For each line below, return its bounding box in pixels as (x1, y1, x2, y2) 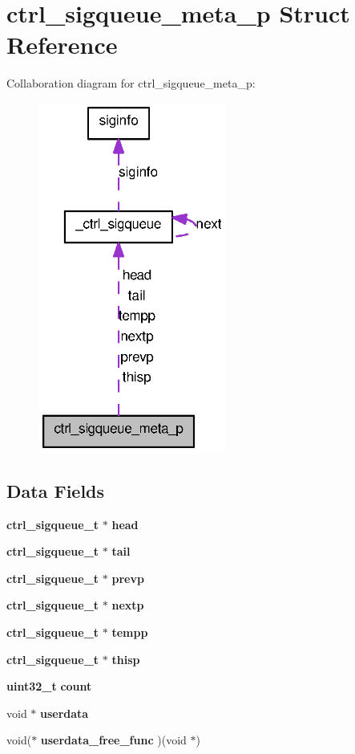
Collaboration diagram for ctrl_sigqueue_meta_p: (6, 75, 256, 92)
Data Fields (6, 478, 105, 503)
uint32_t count (6, 678, 92, 695)
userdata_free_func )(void (40, 732, 187, 748)
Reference (6, 28, 118, 61)
